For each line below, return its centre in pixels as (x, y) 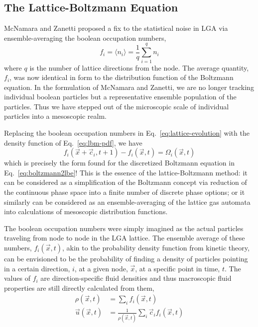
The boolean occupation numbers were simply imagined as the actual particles (124, 228)
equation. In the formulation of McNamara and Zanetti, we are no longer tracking (129, 87)
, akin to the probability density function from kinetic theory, (156, 248)
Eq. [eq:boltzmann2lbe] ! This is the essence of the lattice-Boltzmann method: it (126, 172)
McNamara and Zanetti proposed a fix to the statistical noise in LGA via (116, 28)
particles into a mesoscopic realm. (55, 116)
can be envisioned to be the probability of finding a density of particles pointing (126, 259)
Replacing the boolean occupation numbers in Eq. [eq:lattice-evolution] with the (127, 133)
